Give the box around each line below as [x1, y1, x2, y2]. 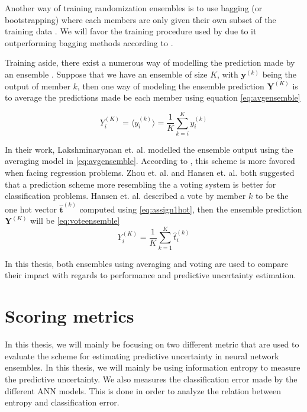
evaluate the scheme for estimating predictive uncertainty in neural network [5, 349, 279, 362]
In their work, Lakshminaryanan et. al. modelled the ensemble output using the [5, 143, 293, 155]
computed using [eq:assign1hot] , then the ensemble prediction [79, 202, 302, 215]
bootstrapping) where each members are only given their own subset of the [5, 13, 276, 25]
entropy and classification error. [5, 396, 119, 408]
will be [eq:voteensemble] [30, 214, 120, 227]
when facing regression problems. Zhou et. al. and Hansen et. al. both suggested [5, 166, 295, 179]
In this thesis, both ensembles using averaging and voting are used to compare [5, 257, 288, 269]
